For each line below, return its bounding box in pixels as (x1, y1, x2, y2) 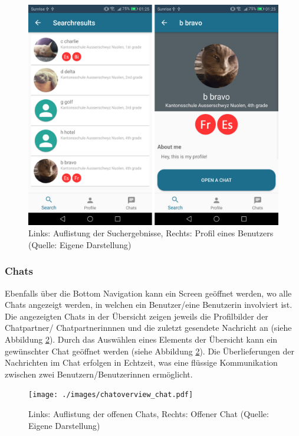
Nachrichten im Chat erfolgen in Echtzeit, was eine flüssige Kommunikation (5, 356, 278, 369)
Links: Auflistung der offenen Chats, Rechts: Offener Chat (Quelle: (28, 408, 269, 420)
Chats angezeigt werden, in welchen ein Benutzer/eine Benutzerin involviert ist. (5, 298, 293, 311)
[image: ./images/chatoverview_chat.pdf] (28, 391, 193, 399)
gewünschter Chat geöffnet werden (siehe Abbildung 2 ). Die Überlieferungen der (5, 344, 294, 357)
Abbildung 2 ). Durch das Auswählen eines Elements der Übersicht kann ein (5, 333, 278, 346)
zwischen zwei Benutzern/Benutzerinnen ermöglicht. (5, 367, 193, 380)
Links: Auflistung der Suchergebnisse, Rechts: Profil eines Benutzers (28, 227, 274, 239)
